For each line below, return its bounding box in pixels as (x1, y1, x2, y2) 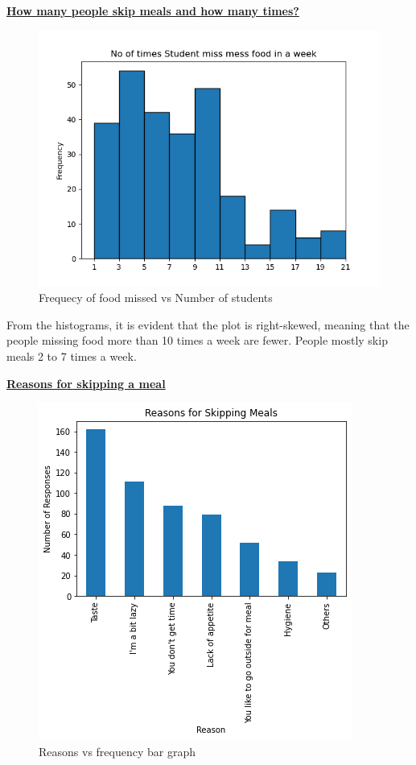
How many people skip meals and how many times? (6, 2, 299, 19)
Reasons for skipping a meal (6, 374, 166, 391)
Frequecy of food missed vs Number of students (39, 289, 273, 306)
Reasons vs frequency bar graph (39, 742, 196, 759)
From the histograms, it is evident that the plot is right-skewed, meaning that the (6, 316, 410, 333)
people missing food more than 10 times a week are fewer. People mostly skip (6, 332, 388, 349)
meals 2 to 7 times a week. (6, 347, 137, 364)
